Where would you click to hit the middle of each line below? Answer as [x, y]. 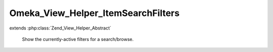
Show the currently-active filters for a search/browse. [78, 39]
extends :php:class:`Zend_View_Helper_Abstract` [60, 28]
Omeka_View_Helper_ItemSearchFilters [94, 13]
